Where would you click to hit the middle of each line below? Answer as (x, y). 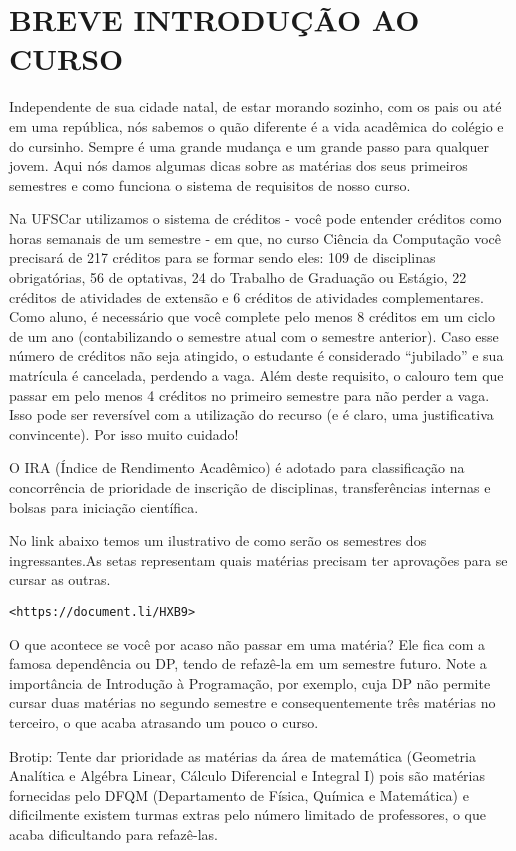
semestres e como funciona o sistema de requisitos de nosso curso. (210, 184)
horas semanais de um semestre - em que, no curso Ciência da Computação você (255, 237)
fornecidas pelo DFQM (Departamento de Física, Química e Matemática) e (239, 794)
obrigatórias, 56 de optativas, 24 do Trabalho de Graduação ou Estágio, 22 (238, 277)
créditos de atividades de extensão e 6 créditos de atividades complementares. (246, 296)
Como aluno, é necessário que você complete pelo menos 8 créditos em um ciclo (252, 316)
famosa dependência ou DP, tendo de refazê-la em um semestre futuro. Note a (248, 663)
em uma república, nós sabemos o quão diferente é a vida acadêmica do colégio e (256, 125)
